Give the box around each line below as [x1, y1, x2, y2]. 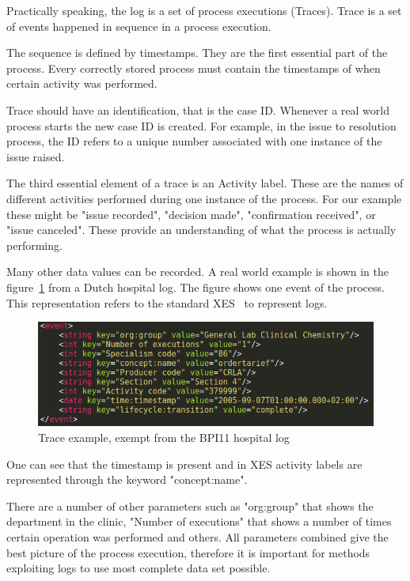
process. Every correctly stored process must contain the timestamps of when [6, 59, 381, 76]
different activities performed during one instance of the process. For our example [6, 190, 402, 206]
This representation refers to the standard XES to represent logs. [6, 294, 328, 311]
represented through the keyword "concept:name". [6, 471, 248, 488]
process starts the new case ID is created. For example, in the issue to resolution [6, 117, 397, 134]
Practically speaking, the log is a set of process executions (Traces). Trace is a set [6, 2, 402, 18]
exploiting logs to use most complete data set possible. [6, 560, 271, 576]
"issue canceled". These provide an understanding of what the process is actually [6, 221, 397, 238]
